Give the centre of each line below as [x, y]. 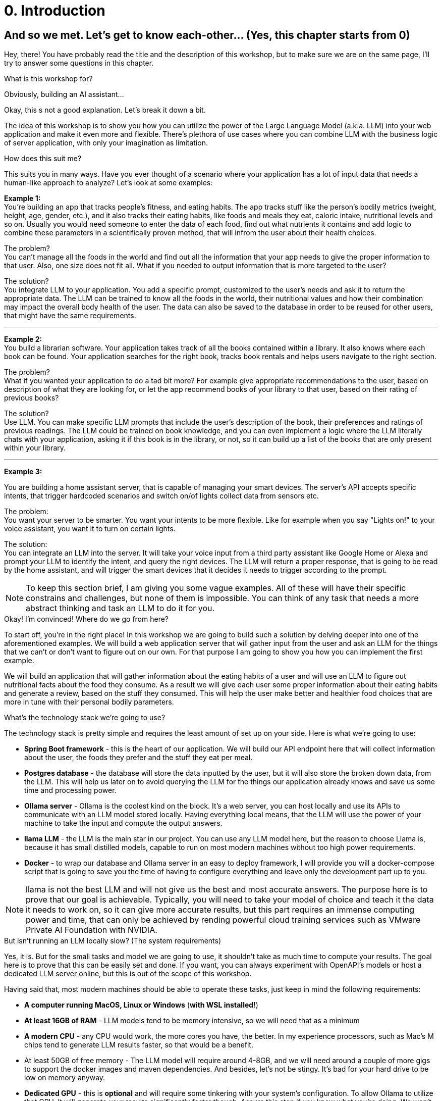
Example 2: [23, 339]
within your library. [35, 448]
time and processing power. [70, 790]
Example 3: [23, 472]
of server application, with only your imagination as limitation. [106, 143]
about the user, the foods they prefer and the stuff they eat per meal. [139, 758]
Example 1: [22, 198]
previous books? [32, 398]
